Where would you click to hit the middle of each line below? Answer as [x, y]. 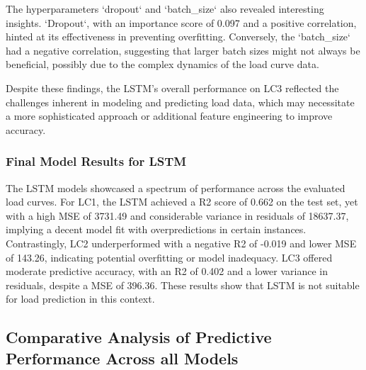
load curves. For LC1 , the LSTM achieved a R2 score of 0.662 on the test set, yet [182, 202]
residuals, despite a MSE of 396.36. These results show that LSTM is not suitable [183, 285]
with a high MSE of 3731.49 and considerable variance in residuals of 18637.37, [177, 215]
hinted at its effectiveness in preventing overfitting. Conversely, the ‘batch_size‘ [178, 37]
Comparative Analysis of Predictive [139, 337]
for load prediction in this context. [80, 299]
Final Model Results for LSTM [96, 161]
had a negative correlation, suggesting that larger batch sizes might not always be [183, 50]
